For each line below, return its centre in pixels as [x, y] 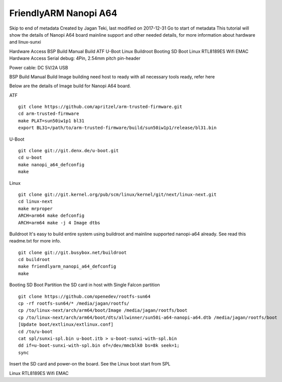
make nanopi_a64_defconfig [51, 165]
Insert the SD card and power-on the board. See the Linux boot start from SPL [90, 364]
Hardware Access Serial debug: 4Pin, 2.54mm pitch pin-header [75, 58]
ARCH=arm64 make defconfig [51, 216]
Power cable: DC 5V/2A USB [39, 67]
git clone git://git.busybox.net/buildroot [73, 252]
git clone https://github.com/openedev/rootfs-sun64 [84, 296]
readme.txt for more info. [35, 241]
